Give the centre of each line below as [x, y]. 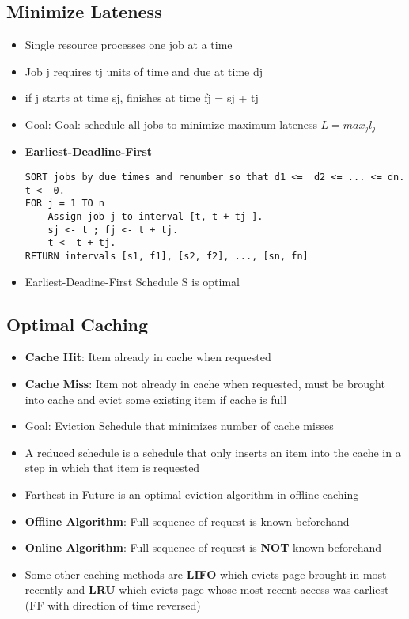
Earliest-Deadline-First [89, 151]
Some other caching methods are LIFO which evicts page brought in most [206, 574]
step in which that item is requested [112, 468]
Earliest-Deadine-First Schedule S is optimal [132, 281]
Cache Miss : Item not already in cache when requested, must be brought [205, 384]
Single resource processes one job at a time [129, 45]
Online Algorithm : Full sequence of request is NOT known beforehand [203, 547]
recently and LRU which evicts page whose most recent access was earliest [207, 589]
